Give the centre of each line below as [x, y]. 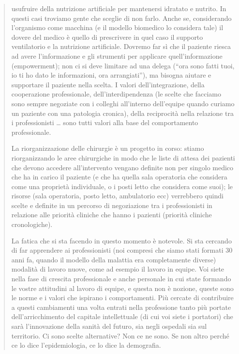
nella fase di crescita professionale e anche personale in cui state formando [121, 279]
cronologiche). [32, 224]
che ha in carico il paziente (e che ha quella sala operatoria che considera [119, 177]
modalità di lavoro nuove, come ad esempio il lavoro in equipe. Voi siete [118, 269]
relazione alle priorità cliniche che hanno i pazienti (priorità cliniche [112, 215]
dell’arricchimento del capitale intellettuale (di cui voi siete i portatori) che [122, 316]
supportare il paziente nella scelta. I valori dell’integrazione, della [108, 84]
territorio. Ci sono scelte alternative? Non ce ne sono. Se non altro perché [120, 335]
